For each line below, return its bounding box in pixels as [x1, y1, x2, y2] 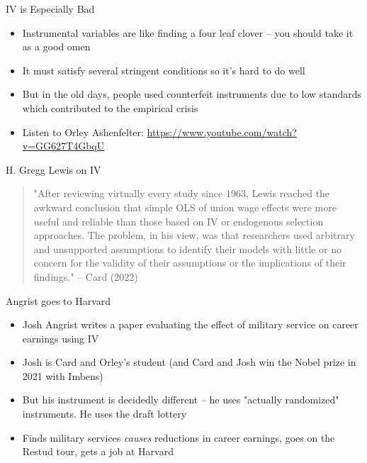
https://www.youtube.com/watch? [147, 124, 297, 139]
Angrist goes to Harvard [6, 293, 111, 308]
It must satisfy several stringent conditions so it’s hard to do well [22, 62, 305, 77]
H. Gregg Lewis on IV [6, 162, 101, 177]
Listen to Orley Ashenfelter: [22, 124, 144, 139]
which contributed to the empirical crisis [22, 100, 198, 115]
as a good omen [22, 39, 91, 54]
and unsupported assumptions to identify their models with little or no [33, 241, 341, 256]
